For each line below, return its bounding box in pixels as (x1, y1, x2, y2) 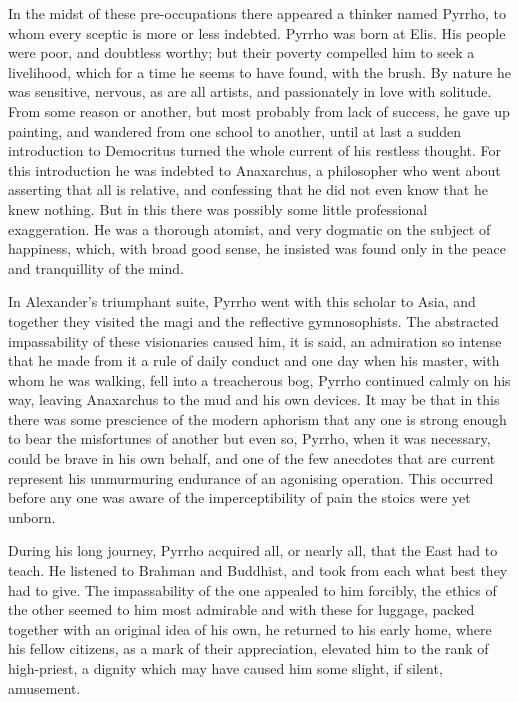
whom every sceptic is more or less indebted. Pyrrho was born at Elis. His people (8, 22, 506, 43)
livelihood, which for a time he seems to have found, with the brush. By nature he (8, 61, 511, 82)
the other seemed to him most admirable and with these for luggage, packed (8, 599, 475, 620)
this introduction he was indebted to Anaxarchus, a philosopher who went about (8, 159, 501, 180)
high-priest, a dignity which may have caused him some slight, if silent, (8, 658, 443, 678)
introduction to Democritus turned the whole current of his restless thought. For (8, 140, 502, 161)
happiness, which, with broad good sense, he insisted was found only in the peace (8, 238, 506, 259)
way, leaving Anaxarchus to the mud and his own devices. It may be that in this (8, 389, 500, 410)
